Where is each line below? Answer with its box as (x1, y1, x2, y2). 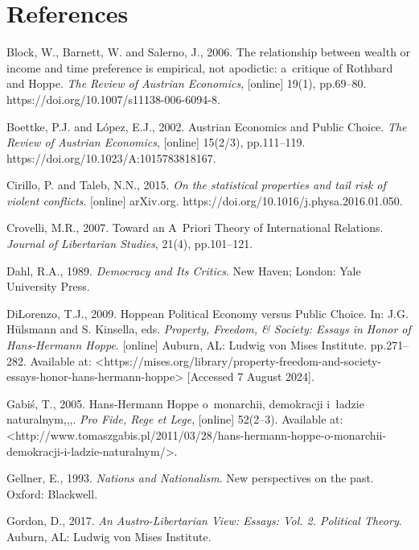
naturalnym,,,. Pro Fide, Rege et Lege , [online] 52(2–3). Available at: (6, 411, 343, 428)
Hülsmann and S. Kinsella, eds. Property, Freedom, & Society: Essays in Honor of (6, 320, 411, 337)
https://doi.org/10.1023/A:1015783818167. (6, 149, 216, 166)
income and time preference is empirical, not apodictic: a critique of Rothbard (6, 59, 393, 76)
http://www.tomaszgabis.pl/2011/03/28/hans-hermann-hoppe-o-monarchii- (14, 427, 387, 443)
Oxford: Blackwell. (6, 485, 98, 502)
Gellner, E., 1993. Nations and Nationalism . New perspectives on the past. (6, 469, 374, 486)
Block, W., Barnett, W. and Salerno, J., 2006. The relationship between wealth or (6, 43, 411, 60)
